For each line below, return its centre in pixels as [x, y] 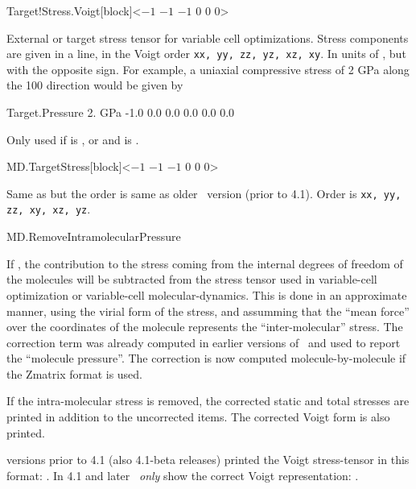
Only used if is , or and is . [73, 139]
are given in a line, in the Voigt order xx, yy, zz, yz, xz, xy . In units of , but [206, 54]
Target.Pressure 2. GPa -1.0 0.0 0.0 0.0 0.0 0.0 [121, 112]
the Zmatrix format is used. [75, 373]
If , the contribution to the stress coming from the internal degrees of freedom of [205, 263]
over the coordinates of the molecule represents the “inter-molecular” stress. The [205, 327]
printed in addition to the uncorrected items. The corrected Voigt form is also [198, 417]
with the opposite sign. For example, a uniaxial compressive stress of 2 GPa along [208, 69]
